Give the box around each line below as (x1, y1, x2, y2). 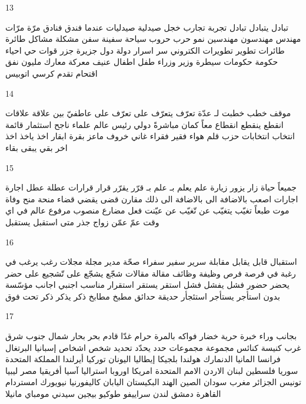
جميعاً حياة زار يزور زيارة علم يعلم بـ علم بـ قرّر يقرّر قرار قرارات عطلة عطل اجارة (5, 181, 297, 193)
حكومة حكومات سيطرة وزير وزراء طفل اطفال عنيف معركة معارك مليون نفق (5, 55, 278, 68)
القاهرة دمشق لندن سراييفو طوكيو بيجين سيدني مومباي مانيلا (5, 387, 221, 400)
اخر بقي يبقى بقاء (5, 141, 68, 153)
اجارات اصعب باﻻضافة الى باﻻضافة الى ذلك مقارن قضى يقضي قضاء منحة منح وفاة (5, 192, 298, 205)
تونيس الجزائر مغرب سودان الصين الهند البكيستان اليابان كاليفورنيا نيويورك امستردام (5, 376, 302, 388)
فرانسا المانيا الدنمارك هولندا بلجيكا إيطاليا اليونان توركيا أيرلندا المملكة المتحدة (5, 353, 281, 365)
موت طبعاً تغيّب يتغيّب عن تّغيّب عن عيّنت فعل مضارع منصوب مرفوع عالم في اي (5, 204, 290, 216)
